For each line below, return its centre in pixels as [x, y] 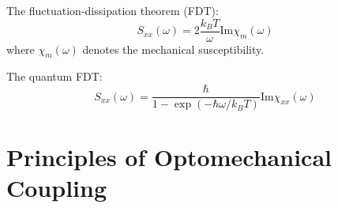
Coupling [57, 188]
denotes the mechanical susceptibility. [173, 49]
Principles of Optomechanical [169, 157]
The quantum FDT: [54, 76]
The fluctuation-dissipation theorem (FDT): [113, 10]
